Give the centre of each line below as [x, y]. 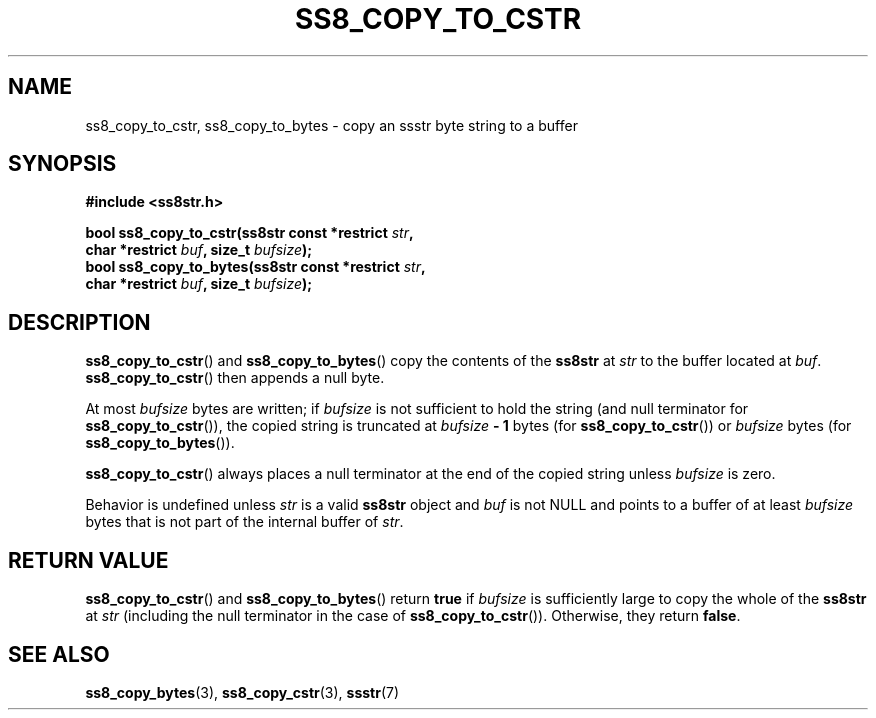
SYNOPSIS [62, 164]
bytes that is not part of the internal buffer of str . [244, 522]
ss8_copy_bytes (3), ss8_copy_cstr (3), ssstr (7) [242, 692]
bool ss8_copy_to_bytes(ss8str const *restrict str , [255, 267]
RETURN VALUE [88, 560]
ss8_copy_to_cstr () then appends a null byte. [235, 378]
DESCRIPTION [79, 322]
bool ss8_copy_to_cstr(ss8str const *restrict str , [249, 233]
